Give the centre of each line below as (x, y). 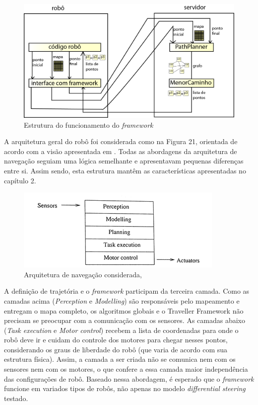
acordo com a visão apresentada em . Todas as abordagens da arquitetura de (121, 151)
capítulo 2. (20, 180)
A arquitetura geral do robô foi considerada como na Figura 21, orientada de (121, 141)
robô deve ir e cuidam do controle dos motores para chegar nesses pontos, (116, 340)
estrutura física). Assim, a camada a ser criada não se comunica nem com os (120, 359)
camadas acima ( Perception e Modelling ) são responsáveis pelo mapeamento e (122, 300)
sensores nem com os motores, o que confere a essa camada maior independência (126, 369)
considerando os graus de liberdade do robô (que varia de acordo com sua (116, 349)
